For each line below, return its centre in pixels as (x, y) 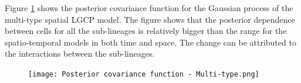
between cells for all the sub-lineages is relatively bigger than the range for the (146, 31)
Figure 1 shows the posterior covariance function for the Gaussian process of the (149, 8)
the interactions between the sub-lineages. (80, 53)
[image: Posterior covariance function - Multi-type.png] (144, 74)
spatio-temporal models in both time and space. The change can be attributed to (150, 42)
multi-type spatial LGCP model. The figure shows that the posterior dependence (150, 19)
